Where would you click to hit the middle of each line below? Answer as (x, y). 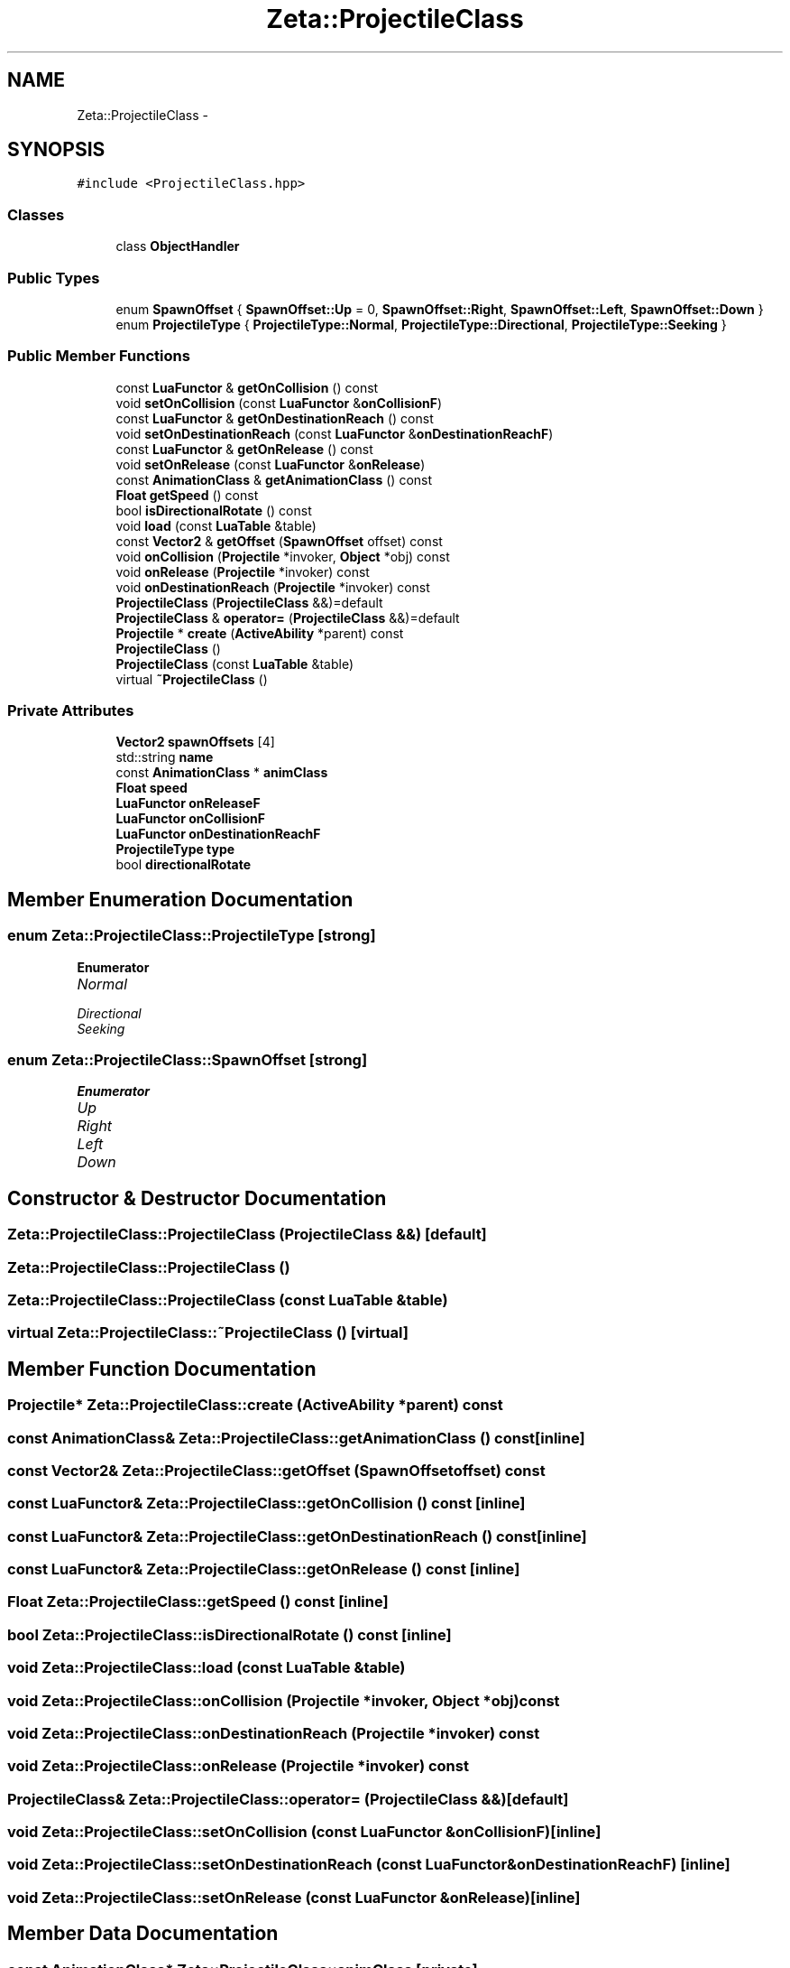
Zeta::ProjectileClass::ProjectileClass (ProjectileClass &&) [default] (247, 1235)
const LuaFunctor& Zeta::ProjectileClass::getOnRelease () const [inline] (264, 1569)
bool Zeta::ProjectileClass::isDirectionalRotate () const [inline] (230, 1634)
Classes (36, 214)
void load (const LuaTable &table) (216, 525)
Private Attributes (71, 711)
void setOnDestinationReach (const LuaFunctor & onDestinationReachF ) (335, 433)
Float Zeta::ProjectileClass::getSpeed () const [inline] (198, 1602)
